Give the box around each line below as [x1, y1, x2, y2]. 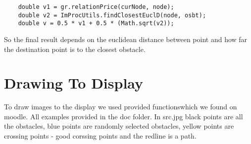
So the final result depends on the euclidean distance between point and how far [4, 34, 248, 44]
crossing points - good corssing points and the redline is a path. [4, 131, 197, 141]
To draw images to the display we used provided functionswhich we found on [4, 101, 237, 112]
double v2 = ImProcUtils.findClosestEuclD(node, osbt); [18, 11, 206, 19]
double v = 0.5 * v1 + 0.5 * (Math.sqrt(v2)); [18, 20, 174, 27]
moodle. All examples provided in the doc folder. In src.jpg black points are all [4, 111, 243, 121]
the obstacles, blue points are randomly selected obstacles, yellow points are [4, 121, 234, 131]
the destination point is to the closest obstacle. [4, 44, 146, 54]
